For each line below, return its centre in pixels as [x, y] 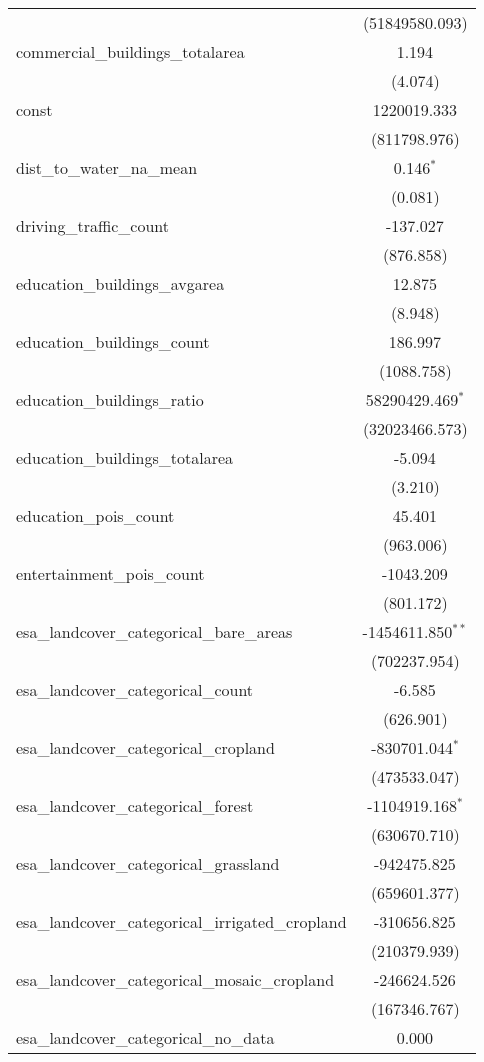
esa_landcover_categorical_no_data [145, 1037]
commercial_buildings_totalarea [130, 51]
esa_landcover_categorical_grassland [148, 863]
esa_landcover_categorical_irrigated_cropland [181, 921]
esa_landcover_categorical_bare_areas [154, 631]
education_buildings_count [113, 341]
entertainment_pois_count [110, 573]
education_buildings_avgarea [120, 283]
